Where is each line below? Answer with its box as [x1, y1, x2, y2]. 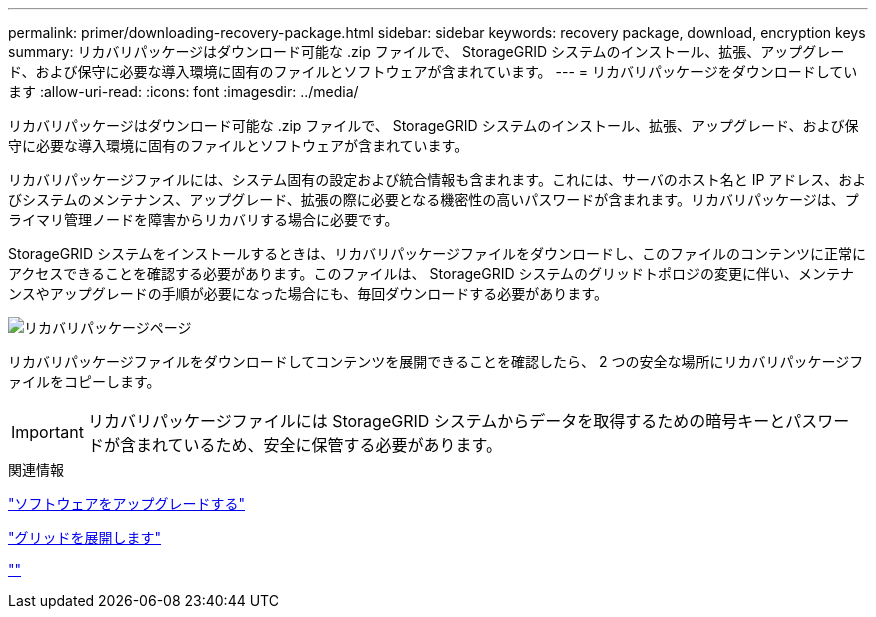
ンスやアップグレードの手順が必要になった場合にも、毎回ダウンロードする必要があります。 [8, 285, 608, 302]
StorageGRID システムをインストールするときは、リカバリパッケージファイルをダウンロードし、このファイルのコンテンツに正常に [8, 245, 866, 262]
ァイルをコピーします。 [8, 373, 161, 390]
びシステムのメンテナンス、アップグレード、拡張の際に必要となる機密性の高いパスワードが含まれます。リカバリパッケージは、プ [8, 191, 859, 208]
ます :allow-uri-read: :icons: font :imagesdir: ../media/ [8, 83, 359, 100]
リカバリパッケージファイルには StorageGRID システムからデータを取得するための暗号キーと [87, 411, 786, 431]
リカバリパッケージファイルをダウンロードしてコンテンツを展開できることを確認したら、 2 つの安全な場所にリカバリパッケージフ [8, 353, 864, 370]
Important [11, 422, 84, 442]
